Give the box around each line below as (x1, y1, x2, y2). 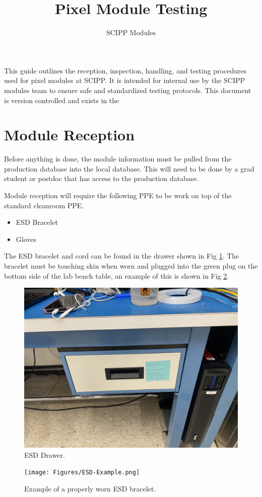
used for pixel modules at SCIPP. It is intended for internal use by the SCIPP (4, 75, 245, 86)
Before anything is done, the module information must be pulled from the (4, 153, 232, 164)
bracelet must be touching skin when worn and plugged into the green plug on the (4, 260, 258, 271)
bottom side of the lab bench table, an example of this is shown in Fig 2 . (4, 270, 229, 281)
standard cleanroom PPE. (4, 200, 84, 210)
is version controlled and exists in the (4, 95, 119, 105)
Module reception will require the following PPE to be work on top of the (4, 190, 232, 200)
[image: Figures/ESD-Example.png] (24, 469, 140, 476)
